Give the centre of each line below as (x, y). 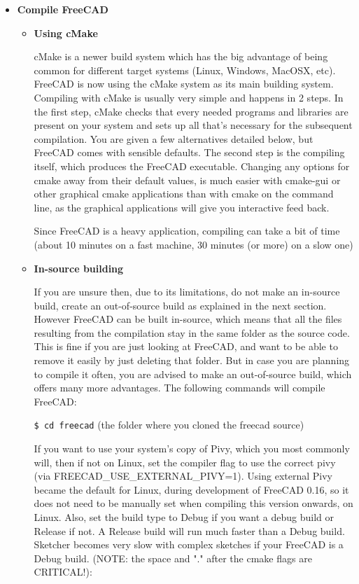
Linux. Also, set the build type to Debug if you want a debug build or (184, 517)
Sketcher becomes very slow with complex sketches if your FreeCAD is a (189, 544)
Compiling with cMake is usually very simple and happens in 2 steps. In (189, 97)
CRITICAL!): (63, 572)
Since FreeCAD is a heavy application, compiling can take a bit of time (187, 231)
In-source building (79, 268)
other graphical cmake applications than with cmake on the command (184, 194)
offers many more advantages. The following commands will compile (179, 388)
